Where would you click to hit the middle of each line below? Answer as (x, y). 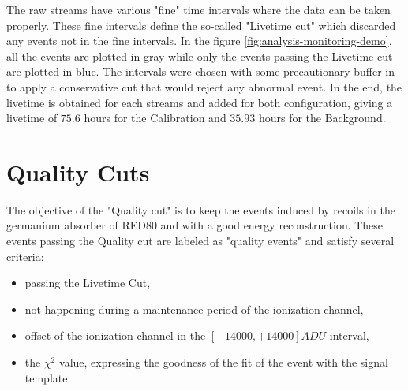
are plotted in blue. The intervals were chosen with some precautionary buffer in (200, 71)
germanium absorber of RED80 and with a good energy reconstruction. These (195, 225)
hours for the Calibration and (155, 118)
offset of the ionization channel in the (115, 335)
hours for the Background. (322, 118)
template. (48, 377)
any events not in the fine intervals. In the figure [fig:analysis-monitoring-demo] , (199, 41)
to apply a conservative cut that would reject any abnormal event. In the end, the (204, 86)
